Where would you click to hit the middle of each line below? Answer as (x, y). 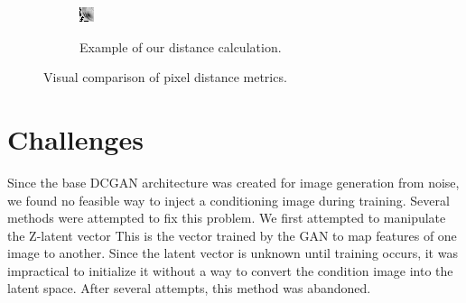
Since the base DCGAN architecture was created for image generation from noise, (233, 182)
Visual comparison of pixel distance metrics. (165, 77)
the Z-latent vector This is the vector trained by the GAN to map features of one (232, 235)
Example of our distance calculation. (181, 46)
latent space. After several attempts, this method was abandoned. (189, 288)
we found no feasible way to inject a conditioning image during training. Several (228, 200)
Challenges (75, 138)
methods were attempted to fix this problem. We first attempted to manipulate (227, 218)
